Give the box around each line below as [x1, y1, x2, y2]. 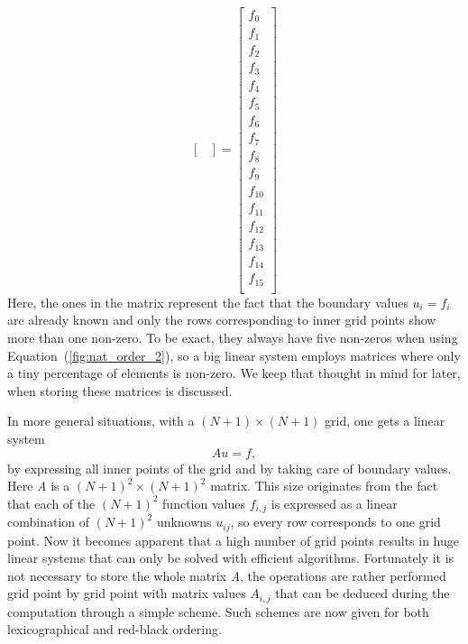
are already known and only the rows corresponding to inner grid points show [7, 310, 436, 329]
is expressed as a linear [271, 493, 398, 512]
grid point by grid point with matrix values [7, 584, 246, 603]
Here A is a [7, 476, 70, 495]
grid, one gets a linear [325, 411, 445, 430]
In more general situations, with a [7, 411, 195, 430]
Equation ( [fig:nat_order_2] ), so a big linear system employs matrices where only [7, 345, 461, 364]
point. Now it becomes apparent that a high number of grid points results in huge [7, 530, 459, 549]
